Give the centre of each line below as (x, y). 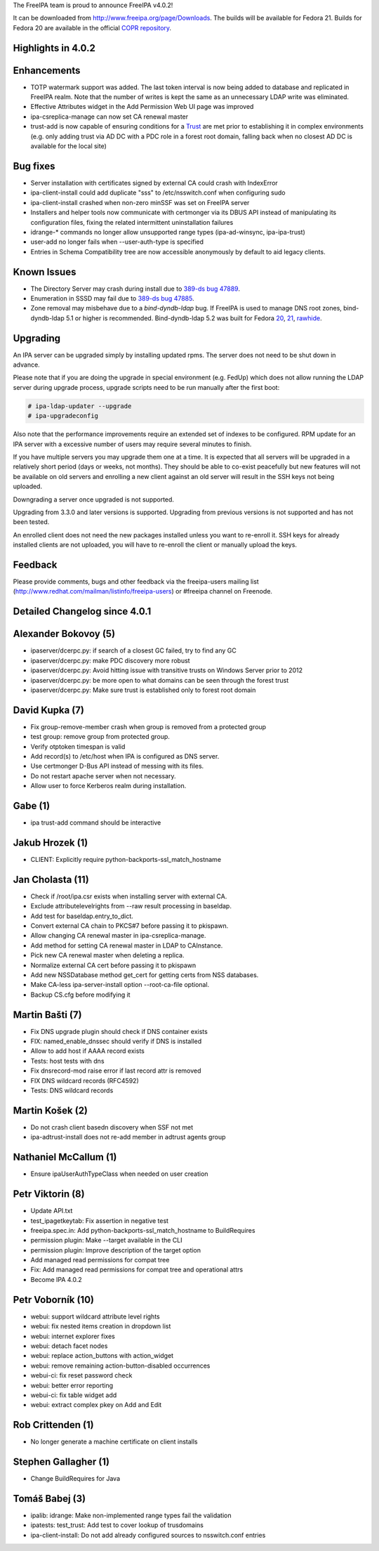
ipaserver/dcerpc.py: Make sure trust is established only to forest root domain (143, 690)
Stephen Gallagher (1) (61, 1462)
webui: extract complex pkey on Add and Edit (96, 1405)
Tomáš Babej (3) (49, 1499)
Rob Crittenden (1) (53, 1425)
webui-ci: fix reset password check (81, 1375)
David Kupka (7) (48, 710)
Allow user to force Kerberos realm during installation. (108, 786)
